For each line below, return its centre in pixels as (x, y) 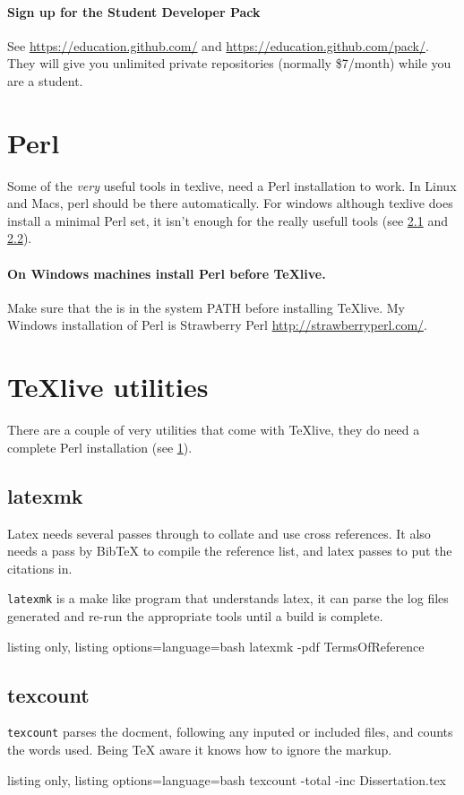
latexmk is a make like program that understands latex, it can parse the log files (228, 598)
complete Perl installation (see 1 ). (100, 447)
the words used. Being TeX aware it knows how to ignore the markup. (200, 750)
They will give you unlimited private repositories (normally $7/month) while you (229, 63)
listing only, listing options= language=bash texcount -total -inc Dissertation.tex (227, 779)
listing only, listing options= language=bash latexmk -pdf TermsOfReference (216, 646)
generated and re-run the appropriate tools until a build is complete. (195, 616)
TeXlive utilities (108, 387)
